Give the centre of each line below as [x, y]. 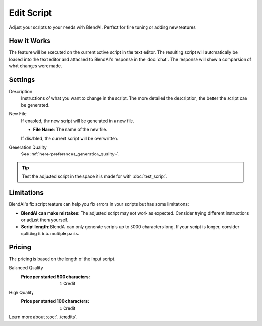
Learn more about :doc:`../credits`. [43, 317]
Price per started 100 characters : [55, 301]
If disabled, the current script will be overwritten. [70, 139]
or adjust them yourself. [45, 220]
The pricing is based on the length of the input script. [62, 259]
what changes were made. [35, 66]
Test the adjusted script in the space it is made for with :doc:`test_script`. [95, 176]
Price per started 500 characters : [56, 277]
